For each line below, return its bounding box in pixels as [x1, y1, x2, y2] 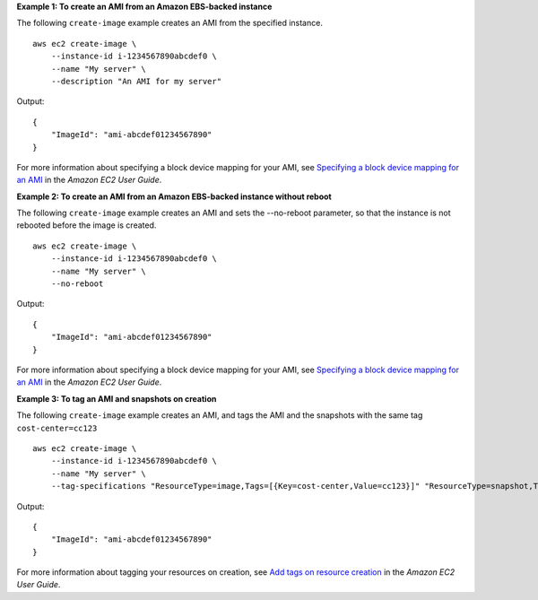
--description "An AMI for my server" [50, 76, 222, 86]
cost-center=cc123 [16, 422, 98, 433]
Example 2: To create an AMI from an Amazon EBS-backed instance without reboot [16, 191, 332, 202]
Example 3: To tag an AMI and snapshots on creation [16, 393, 217, 404]
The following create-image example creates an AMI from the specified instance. [16, 18, 323, 29]
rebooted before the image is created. [16, 220, 157, 230]
